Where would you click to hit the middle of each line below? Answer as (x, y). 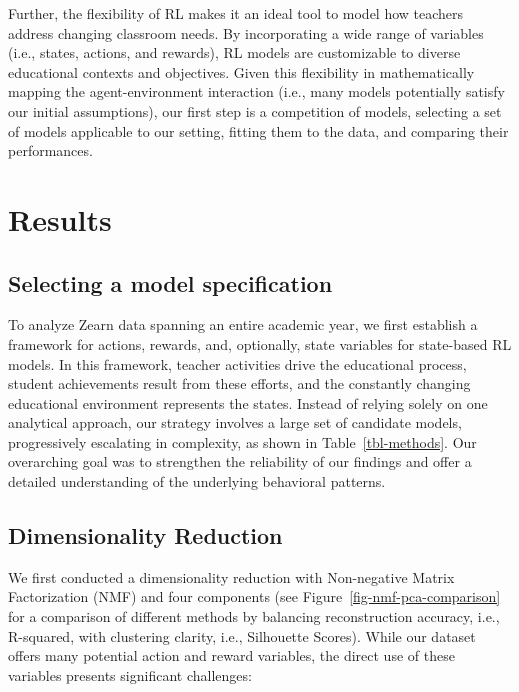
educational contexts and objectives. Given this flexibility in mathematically (241, 71)
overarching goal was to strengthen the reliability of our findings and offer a (240, 461)
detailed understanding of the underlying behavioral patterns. (197, 481)
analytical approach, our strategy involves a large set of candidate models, (235, 422)
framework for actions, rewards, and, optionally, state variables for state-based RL (260, 343)
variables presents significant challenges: (130, 674)
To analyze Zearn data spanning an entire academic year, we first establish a (243, 324)
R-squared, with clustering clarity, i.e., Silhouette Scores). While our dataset (242, 635)
